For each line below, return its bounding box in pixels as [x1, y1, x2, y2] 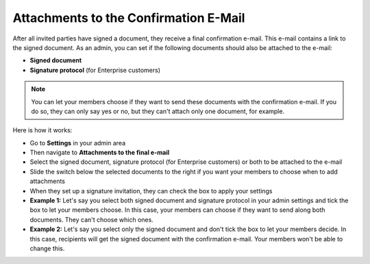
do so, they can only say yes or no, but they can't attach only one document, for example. [31, 107, 284, 115]
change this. [29, 244, 65, 252]
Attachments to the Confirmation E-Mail [12, 10, 245, 25]
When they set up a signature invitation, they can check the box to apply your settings [29, 187, 273, 195]
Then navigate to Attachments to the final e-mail [29, 148, 170, 157]
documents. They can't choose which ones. [29, 215, 153, 224]
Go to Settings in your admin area [29, 139, 126, 147]
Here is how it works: [12, 126, 73, 134]
